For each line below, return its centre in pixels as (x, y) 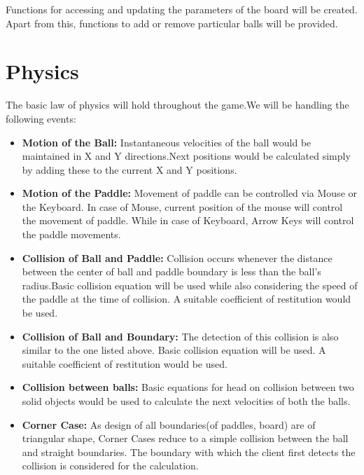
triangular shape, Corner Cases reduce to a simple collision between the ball (185, 438)
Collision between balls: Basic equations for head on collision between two (188, 387)
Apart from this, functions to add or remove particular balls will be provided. (172, 23)
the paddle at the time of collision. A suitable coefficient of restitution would (187, 299)
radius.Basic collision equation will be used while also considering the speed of (190, 285)
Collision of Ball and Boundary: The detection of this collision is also (180, 336)
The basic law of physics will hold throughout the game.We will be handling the (177, 105)
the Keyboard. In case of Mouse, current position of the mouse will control (182, 206)
